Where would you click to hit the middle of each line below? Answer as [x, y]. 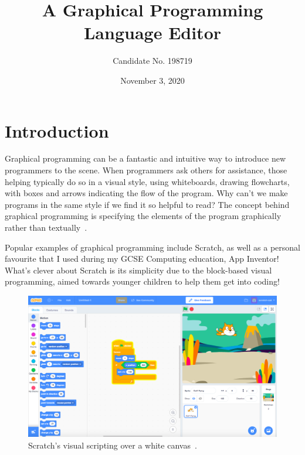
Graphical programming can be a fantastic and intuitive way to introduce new [145, 158]
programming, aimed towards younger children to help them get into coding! [142, 281]
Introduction [57, 130]
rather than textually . [46, 227]
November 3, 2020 [152, 80]
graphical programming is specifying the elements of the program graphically [143, 216]
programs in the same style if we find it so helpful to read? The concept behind [147, 204]
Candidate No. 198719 [152, 61]
